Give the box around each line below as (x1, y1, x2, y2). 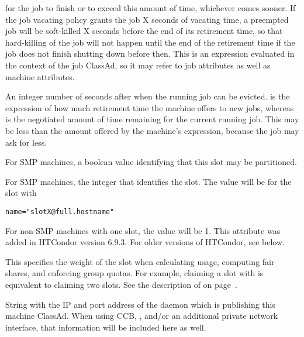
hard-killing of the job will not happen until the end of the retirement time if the (5, 36, 295, 48)
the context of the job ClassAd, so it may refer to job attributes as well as (5, 59, 271, 71)
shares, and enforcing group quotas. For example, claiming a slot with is (5, 267, 264, 279)
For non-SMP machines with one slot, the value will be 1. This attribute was (5, 224, 281, 236)
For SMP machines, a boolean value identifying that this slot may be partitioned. (5, 156, 297, 168)
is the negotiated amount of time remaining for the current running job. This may (5, 113, 299, 125)
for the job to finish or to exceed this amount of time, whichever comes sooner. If (5, 2, 296, 13)
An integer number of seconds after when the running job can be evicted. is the (5, 90, 290, 102)
